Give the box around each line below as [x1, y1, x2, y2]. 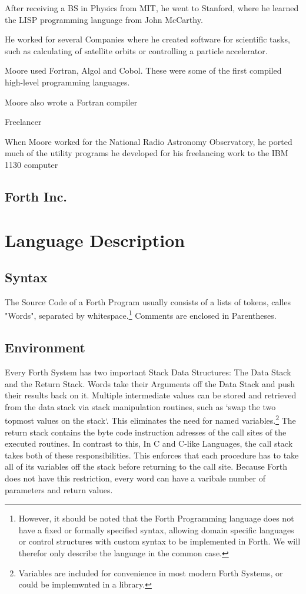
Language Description [5, 227, 185, 252]
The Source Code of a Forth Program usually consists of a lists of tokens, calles [5, 295, 291, 308]
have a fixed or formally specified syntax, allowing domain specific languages [18, 523, 294, 536]
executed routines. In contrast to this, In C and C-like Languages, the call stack [5, 437, 293, 450]
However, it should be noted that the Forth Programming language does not [18, 512, 294, 524]
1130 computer [5, 158, 58, 170]
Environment [5, 338, 85, 357]
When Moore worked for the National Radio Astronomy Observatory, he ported [5, 135, 292, 147]
